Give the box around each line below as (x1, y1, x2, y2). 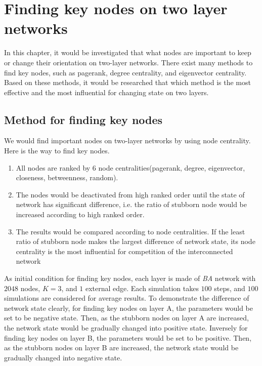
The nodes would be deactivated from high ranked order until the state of (16, 189, 245, 199)
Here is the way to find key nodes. (4, 145, 110, 156)
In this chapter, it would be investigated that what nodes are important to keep (4, 47, 251, 58)
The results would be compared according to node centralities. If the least (16, 226, 245, 236)
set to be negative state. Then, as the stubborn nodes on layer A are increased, (4, 312, 249, 323)
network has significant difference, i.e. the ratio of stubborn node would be (16, 199, 247, 210)
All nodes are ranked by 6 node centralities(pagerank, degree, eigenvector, (16, 162, 245, 173)
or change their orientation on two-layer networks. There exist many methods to (4, 57, 253, 67)
